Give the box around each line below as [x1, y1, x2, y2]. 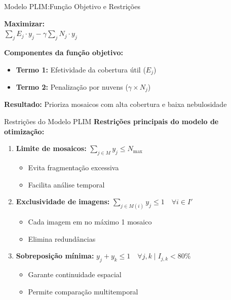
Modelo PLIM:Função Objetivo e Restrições [4, 1, 140, 11]
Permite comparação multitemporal [28, 286, 138, 296]
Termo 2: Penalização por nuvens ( [16, 82, 128, 92]
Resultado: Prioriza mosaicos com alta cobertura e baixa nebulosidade [4, 99, 227, 109]
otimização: [4, 126, 45, 136]
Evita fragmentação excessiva [28, 162, 119, 173]
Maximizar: [4, 18, 45, 28]
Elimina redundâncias [28, 233, 96, 244]
